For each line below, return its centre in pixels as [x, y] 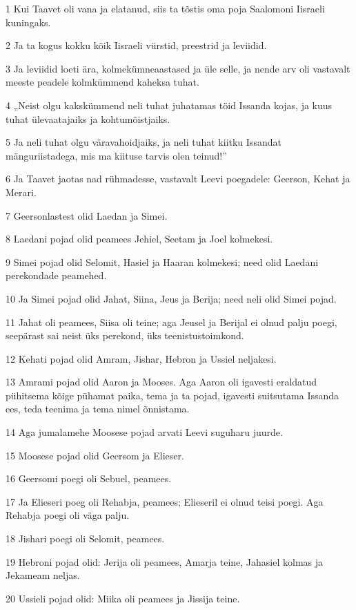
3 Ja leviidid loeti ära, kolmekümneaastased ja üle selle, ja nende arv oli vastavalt [178, 68]
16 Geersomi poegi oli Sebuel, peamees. [89, 478]
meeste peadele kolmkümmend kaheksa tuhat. [102, 82]
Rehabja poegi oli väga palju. [68, 515]
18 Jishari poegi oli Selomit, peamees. [85, 538]
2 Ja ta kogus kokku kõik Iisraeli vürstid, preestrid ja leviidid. [136, 45]
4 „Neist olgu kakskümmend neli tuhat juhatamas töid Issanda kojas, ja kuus [169, 105]
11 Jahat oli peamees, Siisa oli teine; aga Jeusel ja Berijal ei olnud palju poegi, [171, 322]
